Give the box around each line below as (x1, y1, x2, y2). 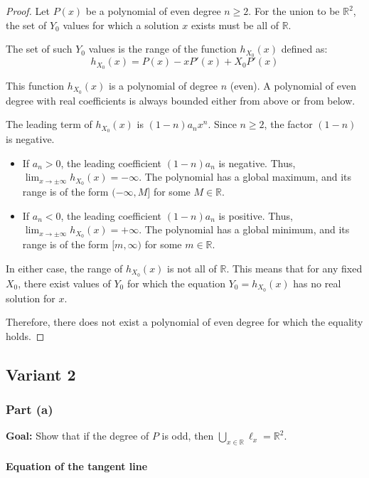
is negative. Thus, (218, 155, 296, 170)
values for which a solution (63, 17, 179, 32)
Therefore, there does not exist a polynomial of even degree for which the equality (6, 314, 363, 329)
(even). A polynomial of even (230, 78, 357, 92)
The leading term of (6, 117, 92, 132)
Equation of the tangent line (6, 458, 148, 473)
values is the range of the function (88, 41, 237, 56)
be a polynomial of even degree (85, 4, 221, 18)
